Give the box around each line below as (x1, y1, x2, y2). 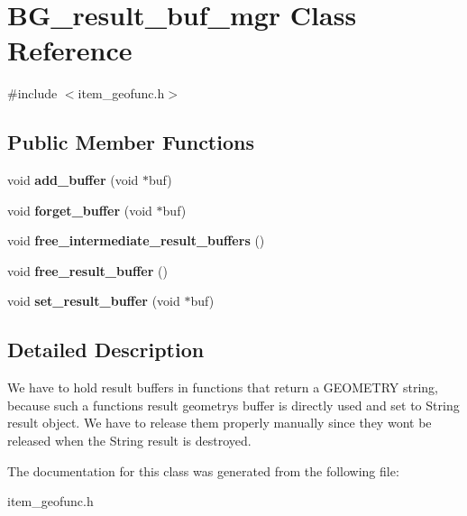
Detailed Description (7, 336, 205, 364)
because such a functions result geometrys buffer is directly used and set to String (7, 395, 460, 414)
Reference (7, 32, 133, 69)
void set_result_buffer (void (7, 291, 180, 310)
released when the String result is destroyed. (7, 431, 252, 450)
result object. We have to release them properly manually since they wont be (7, 413, 432, 432)
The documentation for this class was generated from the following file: (7, 461, 399, 480)
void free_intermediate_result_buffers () (7, 231, 265, 250)
